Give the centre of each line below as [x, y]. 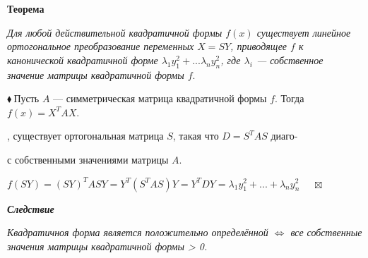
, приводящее [259, 46]
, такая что [196, 136]
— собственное [290, 60]
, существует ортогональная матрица [85, 136]
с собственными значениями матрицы [88, 159]
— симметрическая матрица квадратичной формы [160, 98]
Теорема [26, 8]
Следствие [31, 208]
